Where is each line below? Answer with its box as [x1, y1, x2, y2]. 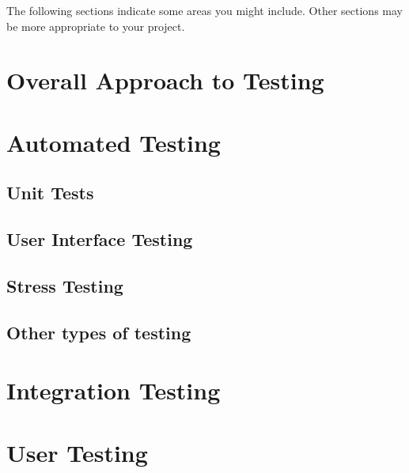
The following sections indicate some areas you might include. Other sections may [6, 2, 403, 18]
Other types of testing [6, 320, 191, 344]
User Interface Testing [6, 227, 193, 252]
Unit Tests [6, 180, 94, 205]
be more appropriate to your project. [6, 17, 185, 34]
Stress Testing [6, 273, 123, 297]
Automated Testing [6, 126, 221, 158]
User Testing [6, 436, 148, 468]
